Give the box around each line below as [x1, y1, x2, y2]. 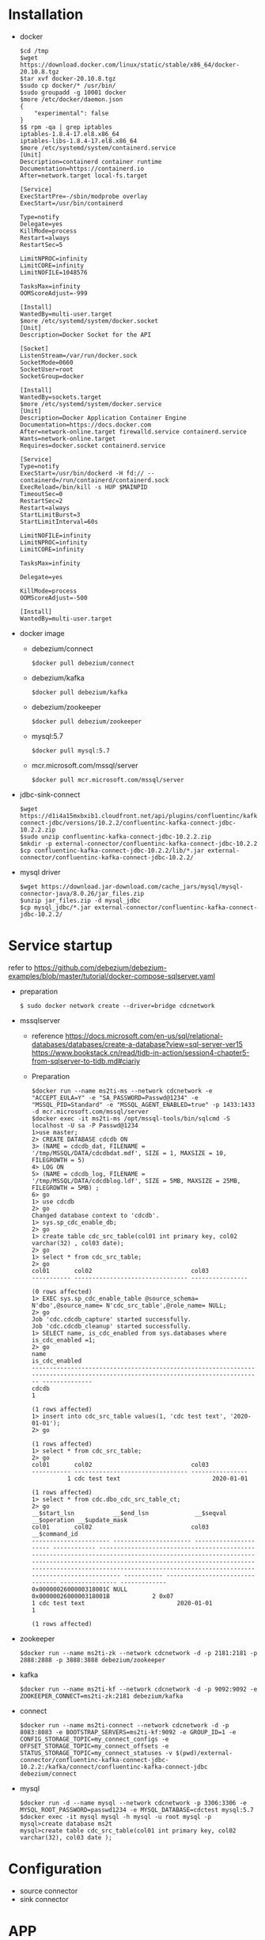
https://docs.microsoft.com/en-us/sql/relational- [65, 1031, 223, 1040]
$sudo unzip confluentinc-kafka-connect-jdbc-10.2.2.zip [19, 832, 212, 840]
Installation [8, 6, 84, 24]
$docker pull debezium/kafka [31, 688, 128, 696]
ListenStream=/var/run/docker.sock [19, 351, 138, 359]
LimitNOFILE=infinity [19, 532, 91, 540]
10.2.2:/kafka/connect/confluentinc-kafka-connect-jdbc [19, 1763, 208, 1771]
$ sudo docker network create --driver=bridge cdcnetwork [19, 1002, 215, 1010]
